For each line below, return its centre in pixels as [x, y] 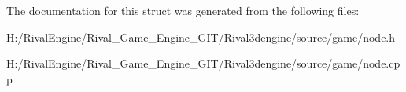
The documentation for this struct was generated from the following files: [183, 10]
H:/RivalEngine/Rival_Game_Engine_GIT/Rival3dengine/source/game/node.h [201, 37]
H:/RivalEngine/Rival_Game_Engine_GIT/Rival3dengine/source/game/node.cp [203, 63]
